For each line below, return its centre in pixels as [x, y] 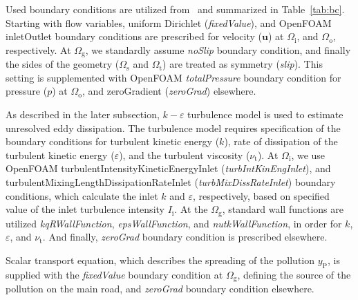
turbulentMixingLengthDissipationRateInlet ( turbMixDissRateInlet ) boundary [171, 181]
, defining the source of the [294, 274]
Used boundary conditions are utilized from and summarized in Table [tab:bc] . [175, 9]
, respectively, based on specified [261, 195]
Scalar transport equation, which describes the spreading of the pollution [160, 260]
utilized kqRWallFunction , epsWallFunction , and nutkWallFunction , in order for [174, 223]
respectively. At [38, 49]
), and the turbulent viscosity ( [185, 154]
